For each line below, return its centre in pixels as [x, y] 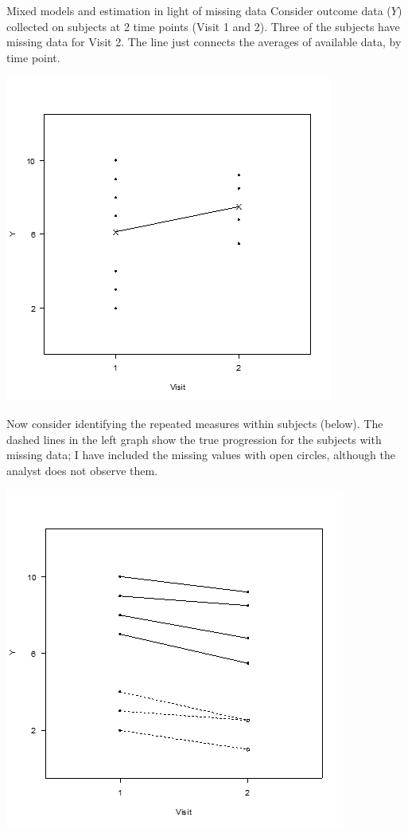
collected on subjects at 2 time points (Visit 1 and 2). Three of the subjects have [203, 26]
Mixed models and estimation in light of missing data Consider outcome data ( [199, 10]
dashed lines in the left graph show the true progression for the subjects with [194, 439]
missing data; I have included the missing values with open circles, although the [201, 455]
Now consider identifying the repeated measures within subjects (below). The [195, 423]
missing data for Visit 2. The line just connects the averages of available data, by [204, 42]
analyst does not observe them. [82, 470]
